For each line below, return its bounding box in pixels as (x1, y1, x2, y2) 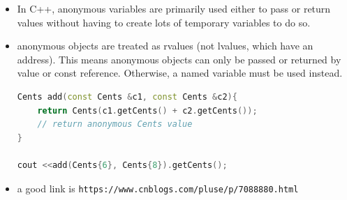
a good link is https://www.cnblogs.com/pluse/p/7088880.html (17, 180, 299, 195)
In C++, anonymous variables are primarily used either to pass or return (17, 1, 331, 15)
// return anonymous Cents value (37, 119, 193, 130)
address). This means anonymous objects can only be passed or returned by (17, 52, 341, 66)
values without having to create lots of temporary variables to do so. (17, 15, 311, 29)
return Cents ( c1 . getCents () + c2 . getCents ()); (37, 105, 258, 116)
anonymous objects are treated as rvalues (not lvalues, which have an (17, 38, 313, 53)
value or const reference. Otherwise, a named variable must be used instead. (17, 66, 343, 80)
